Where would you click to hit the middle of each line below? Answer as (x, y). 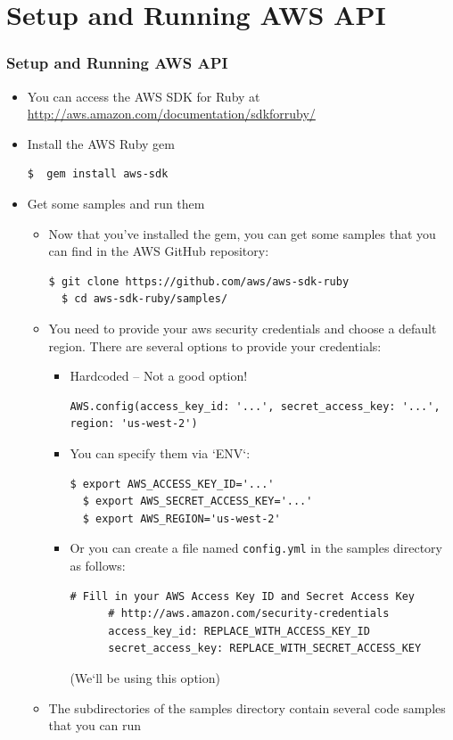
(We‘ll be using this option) (145, 677)
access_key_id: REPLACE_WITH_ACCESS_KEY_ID (239, 631)
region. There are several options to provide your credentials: (215, 345)
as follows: (98, 565)
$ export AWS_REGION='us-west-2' (181, 518)
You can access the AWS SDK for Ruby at (144, 96)
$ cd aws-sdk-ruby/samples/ (144, 299)
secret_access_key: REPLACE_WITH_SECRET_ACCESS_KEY (265, 649)
